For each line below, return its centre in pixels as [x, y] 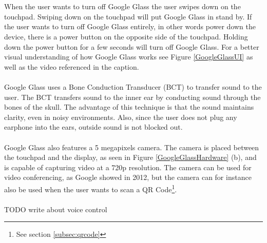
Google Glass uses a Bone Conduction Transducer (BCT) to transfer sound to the [133, 86]
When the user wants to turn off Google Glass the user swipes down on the [122, 6]
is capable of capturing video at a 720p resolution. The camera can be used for [128, 167]
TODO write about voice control [56, 209]
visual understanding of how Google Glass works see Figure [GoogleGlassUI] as [129, 57]
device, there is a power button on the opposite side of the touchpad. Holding [126, 36]
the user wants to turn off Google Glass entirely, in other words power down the [130, 26]
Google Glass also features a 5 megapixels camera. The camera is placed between [132, 147]
